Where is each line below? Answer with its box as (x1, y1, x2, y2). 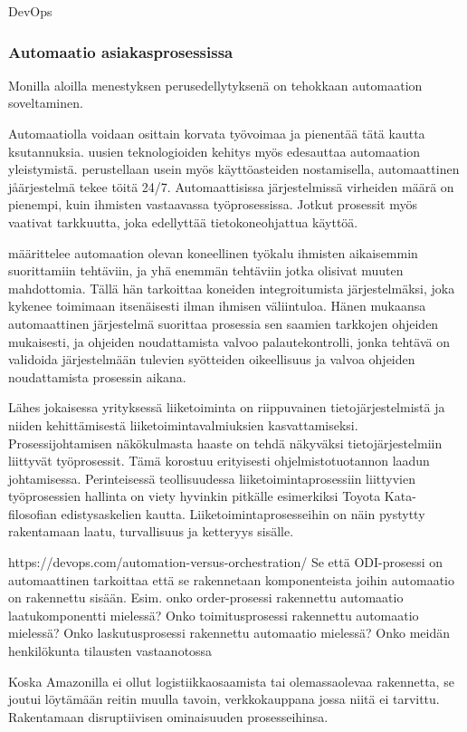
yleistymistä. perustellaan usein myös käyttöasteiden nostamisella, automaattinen (8, 159, 460, 178)
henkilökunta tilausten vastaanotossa (8, 641, 213, 660)
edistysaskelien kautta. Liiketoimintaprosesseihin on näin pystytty (61, 504, 425, 523)
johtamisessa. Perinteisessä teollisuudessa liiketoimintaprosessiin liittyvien (8, 468, 415, 487)
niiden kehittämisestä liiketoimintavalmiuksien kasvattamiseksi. (8, 415, 358, 434)
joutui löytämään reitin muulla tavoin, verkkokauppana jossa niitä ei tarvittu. (8, 689, 440, 708)
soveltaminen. (8, 93, 83, 112)
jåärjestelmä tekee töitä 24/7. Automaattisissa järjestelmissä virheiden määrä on (8, 177, 454, 196)
